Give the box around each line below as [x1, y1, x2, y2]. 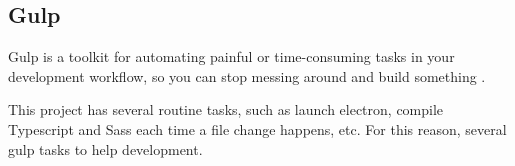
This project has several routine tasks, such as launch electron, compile [8, 99, 444, 120]
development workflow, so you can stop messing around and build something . [8, 65, 486, 86]
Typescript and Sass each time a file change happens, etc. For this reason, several [8, 118, 507, 139]
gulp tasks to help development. [8, 138, 203, 159]
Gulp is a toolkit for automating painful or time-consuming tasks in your [8, 46, 455, 67]
